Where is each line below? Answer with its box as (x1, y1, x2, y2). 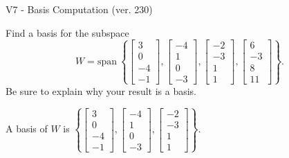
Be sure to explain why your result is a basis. (6, 83, 197, 98)
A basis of (6, 121, 48, 136)
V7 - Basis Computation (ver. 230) (6, 2, 153, 16)
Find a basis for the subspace (6, 25, 129, 39)
